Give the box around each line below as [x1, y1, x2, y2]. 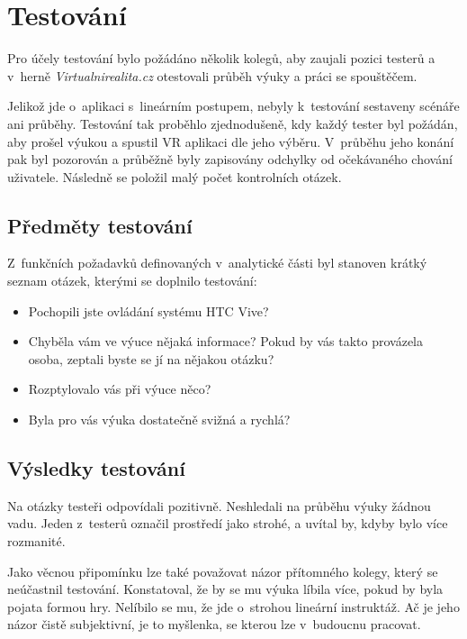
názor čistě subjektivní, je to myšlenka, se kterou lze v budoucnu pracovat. [7, 615, 421, 634]
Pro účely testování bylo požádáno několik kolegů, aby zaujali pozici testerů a [7, 49, 436, 68]
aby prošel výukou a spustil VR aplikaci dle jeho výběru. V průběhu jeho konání [7, 132, 454, 151]
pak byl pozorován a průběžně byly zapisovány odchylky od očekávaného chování [7, 150, 453, 169]
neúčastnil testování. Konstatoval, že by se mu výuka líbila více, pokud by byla [7, 580, 444, 598]
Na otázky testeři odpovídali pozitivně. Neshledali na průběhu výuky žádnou [7, 496, 431, 515]
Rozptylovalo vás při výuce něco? [28, 379, 211, 398]
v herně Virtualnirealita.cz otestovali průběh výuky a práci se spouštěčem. [7, 66, 418, 85]
